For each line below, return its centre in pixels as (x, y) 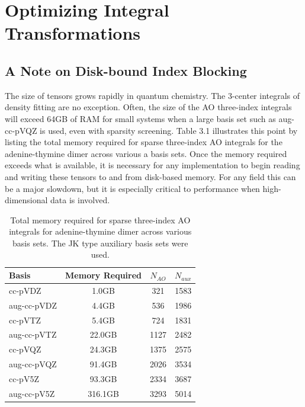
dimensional (26, 200)
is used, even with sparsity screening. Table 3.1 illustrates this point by (169, 130)
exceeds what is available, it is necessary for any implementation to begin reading (152, 165)
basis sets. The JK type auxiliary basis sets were (100, 243)
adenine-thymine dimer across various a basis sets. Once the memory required (146, 153)
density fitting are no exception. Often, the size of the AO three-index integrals (148, 107)
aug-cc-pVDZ (33, 305)
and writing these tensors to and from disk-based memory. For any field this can (150, 176)
